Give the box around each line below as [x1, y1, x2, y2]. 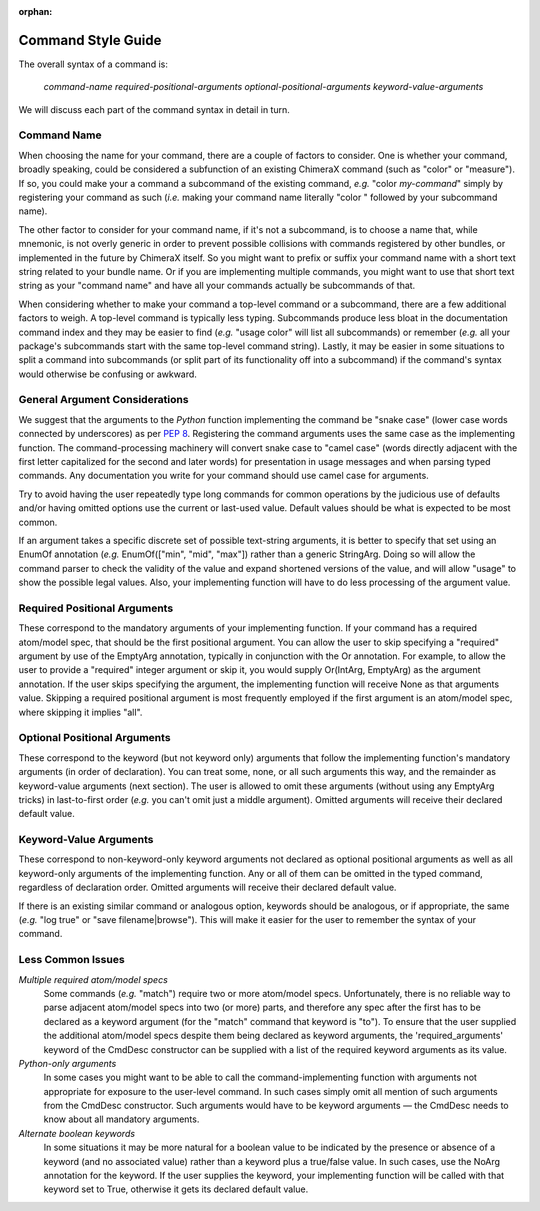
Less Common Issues [18, 953, 125, 967]
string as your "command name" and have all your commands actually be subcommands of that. [18, 280, 416, 292]
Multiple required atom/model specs [18, 973, 169, 985]
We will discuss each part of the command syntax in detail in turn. [18, 103, 290, 115]
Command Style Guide [18, 31, 162, 49]
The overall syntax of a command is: [18, 58, 169, 70]
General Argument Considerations [18, 393, 189, 407]
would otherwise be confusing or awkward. [18, 368, 197, 380]
